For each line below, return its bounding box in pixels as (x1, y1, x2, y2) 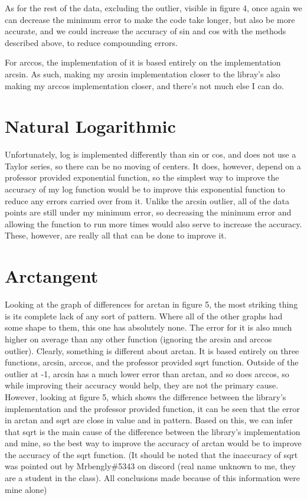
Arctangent (5, 264, 99, 288)
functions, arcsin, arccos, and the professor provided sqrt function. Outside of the (5, 356, 299, 368)
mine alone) (5, 483, 47, 495)
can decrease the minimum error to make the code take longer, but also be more (5, 13, 295, 25)
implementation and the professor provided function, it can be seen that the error (5, 402, 300, 414)
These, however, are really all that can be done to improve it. (5, 229, 227, 241)
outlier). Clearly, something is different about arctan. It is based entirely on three (5, 344, 299, 357)
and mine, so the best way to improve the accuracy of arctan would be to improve (5, 437, 302, 449)
